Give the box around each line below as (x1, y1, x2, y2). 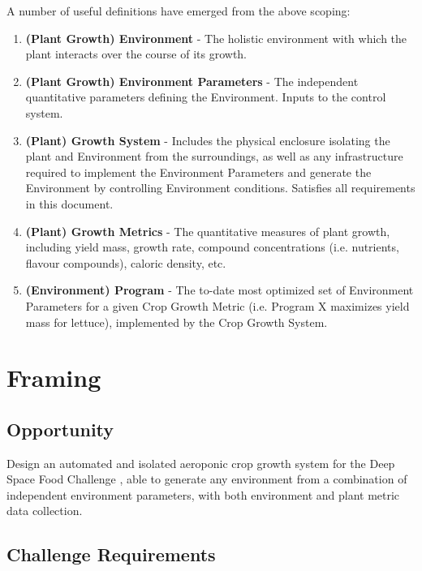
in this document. (25, 195, 114, 212)
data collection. (6, 502, 83, 519)
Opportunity (6, 416, 114, 441)
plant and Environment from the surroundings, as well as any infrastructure (25, 148, 403, 165)
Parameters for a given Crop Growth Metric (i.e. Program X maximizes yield (25, 297, 410, 314)
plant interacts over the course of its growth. (25, 45, 247, 62)
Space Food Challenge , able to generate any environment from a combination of (6, 470, 407, 487)
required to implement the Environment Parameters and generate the (25, 163, 372, 180)
